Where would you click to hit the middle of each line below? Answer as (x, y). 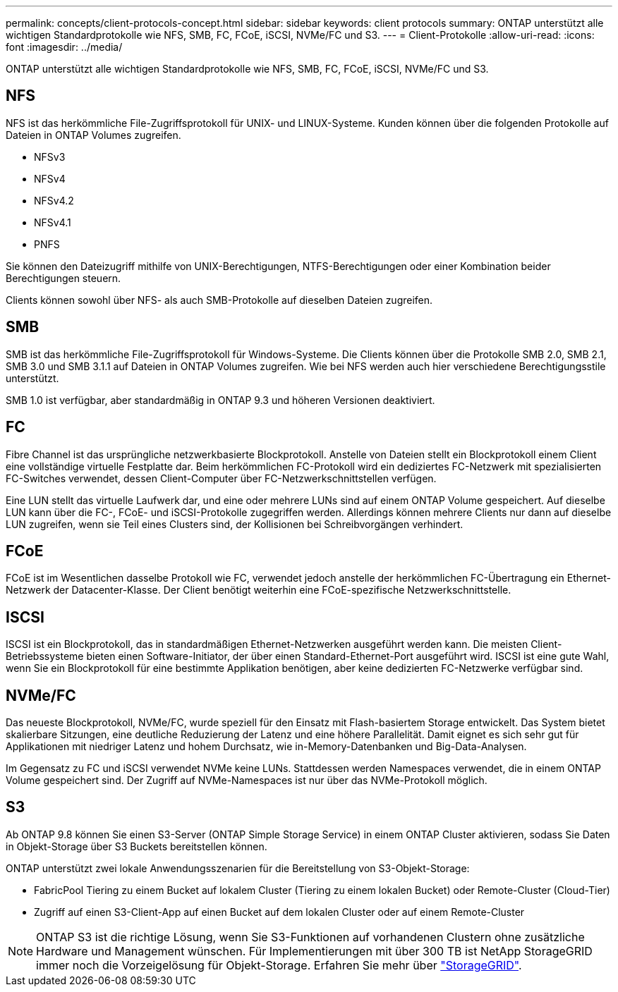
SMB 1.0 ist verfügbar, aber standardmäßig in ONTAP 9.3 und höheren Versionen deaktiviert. (220, 400)
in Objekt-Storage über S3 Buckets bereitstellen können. (137, 846)
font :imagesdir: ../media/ (64, 47)
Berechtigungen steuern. (63, 278)
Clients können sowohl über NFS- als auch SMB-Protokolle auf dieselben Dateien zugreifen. (219, 300)
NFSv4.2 (54, 200)
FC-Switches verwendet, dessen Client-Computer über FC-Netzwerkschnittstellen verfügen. (221, 478)
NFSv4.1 (53, 222)
